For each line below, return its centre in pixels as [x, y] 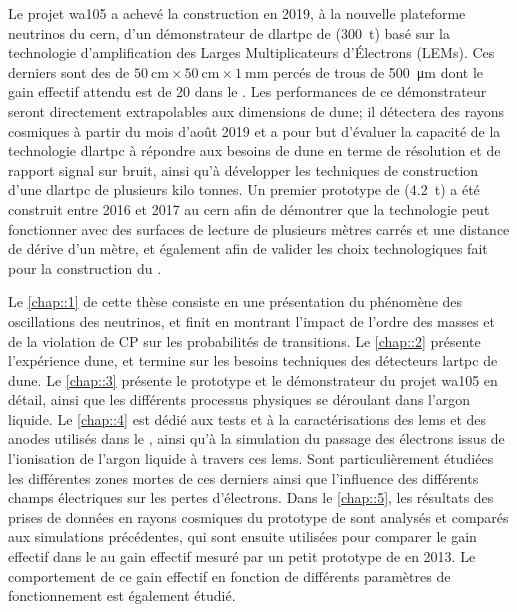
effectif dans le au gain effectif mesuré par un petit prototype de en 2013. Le [242, 556]
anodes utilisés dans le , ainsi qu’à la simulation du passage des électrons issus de [256, 438]
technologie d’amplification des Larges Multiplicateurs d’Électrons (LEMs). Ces [251, 52]
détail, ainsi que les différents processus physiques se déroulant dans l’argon [239, 399]
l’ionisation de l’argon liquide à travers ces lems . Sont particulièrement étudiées [251, 458]
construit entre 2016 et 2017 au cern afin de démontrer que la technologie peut [249, 208]
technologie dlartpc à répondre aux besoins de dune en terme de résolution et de [254, 150]
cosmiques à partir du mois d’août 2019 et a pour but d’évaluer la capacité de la [254, 130]
